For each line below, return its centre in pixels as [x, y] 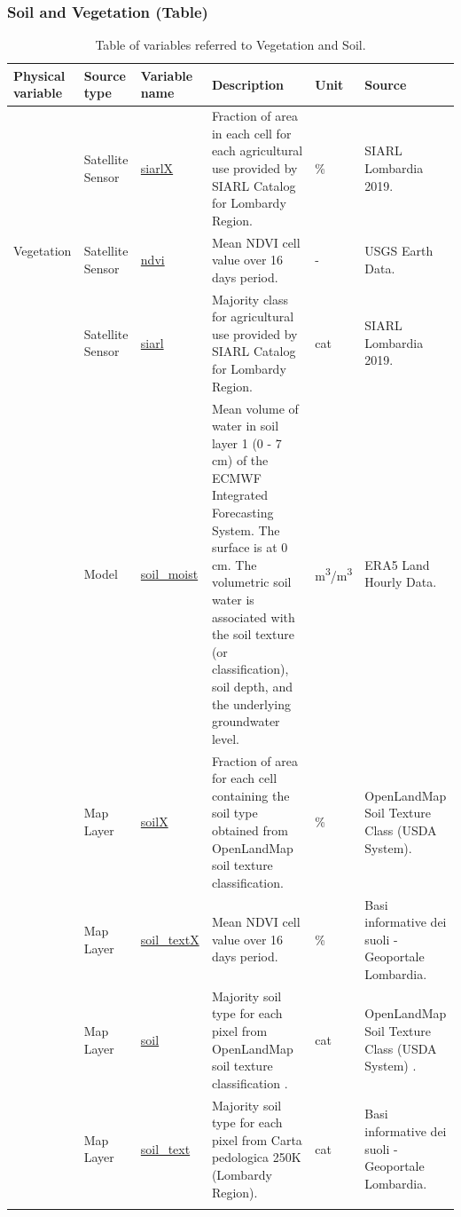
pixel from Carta [257, 1139]
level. [225, 738]
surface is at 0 [250, 547]
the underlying [251, 703]
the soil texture [253, 634]
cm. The [234, 564]
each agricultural [257, 150]
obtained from [250, 830]
